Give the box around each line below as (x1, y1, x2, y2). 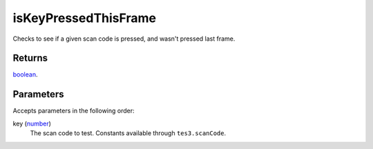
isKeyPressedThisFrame (12, 10, 157, 26)
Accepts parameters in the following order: (12, 107, 135, 115)
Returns (12, 52, 48, 64)
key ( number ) (12, 119, 52, 128)
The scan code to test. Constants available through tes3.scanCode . (30, 129, 227, 137)
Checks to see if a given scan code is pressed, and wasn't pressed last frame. (12, 34, 236, 43)
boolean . (12, 70, 38, 79)
